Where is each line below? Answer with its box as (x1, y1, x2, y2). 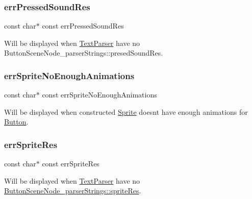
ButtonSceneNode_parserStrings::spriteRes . (4, 185, 141, 196)
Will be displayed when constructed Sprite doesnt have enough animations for (4, 106, 248, 117)
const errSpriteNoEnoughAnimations (42, 89, 157, 100)
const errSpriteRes (42, 158, 99, 169)
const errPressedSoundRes (42, 20, 124, 31)
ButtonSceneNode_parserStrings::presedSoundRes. (4, 47, 163, 58)
